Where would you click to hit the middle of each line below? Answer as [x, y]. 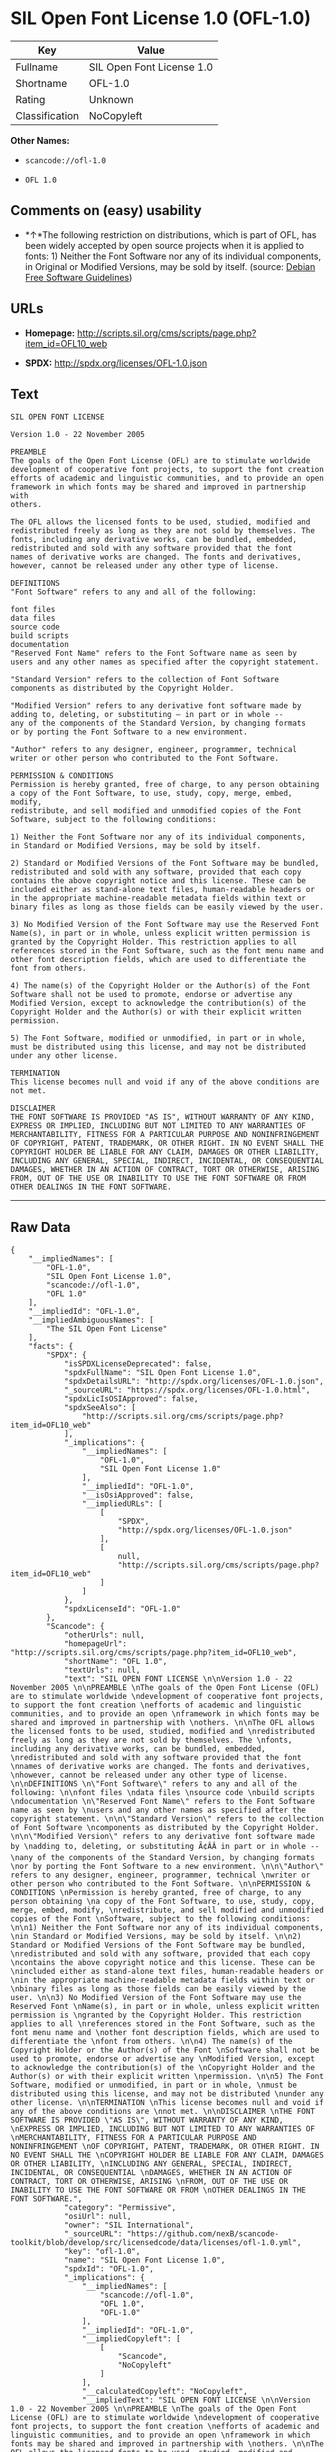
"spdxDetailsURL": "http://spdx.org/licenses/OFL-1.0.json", [194, 1382]
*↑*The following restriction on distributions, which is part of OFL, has [170, 234]
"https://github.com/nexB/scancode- [203, 2234]
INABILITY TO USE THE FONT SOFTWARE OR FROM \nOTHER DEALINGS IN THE [158, 2190]
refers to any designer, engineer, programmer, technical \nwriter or [160, 1875]
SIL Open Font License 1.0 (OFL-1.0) [161, 18]
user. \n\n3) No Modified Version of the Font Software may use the [156, 1998]
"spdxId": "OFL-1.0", [109, 2269]
